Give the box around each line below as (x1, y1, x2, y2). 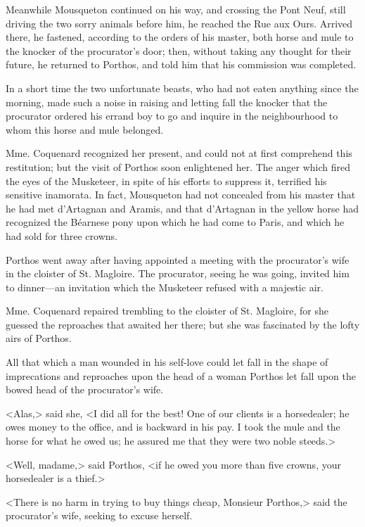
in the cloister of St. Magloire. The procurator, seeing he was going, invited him (6, 266, 350, 281)
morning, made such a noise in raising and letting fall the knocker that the (6, 94, 328, 109)
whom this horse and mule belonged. (6, 122, 164, 136)
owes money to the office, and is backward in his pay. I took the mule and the (6, 419, 340, 434)
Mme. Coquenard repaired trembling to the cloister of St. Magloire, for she (6, 303, 328, 318)
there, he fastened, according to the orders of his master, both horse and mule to (6, 30, 354, 44)
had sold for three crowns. (6, 228, 117, 243)
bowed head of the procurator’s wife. (6, 382, 164, 397)
